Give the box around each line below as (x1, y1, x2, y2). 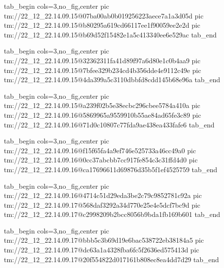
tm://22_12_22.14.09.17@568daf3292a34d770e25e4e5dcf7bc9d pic (4, 199, 201, 210)
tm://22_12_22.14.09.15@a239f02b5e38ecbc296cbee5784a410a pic (4, 100, 201, 110)
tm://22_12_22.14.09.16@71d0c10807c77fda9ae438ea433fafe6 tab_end (4, 119, 215, 129)
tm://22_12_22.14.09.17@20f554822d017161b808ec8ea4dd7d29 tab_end (4, 254, 219, 264)
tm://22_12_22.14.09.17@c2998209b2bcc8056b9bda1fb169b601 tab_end (4, 209, 220, 219)
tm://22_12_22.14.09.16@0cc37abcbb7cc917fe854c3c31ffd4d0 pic (4, 155, 198, 165)
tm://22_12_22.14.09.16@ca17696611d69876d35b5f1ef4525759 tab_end (4, 164, 218, 174)
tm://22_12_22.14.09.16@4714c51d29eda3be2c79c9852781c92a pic (4, 190, 202, 200)
